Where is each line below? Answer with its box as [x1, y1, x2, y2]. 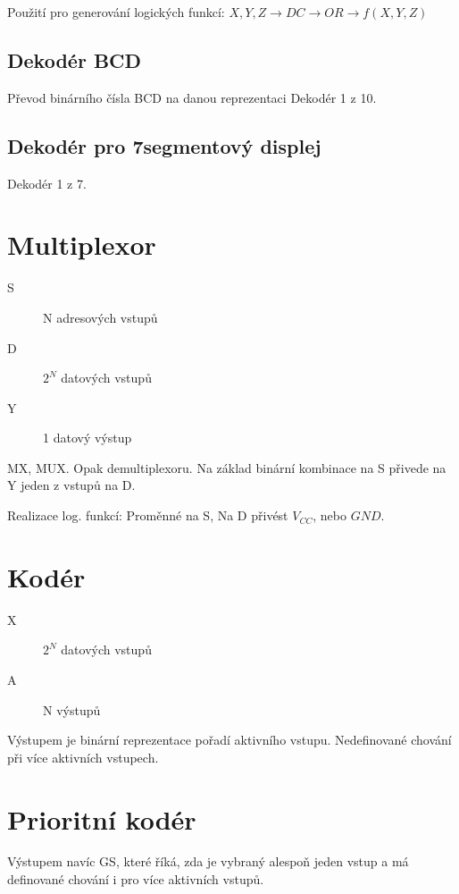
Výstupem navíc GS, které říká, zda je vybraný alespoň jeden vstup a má [7, 852, 409, 871]
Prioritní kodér [7, 800, 196, 837]
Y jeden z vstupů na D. [7, 476, 136, 494]
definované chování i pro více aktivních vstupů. [7, 870, 264, 889]
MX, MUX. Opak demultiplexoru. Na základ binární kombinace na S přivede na [7, 458, 446, 477]
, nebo [313, 506, 346, 525]
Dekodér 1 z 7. [7, 173, 87, 192]
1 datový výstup [43, 428, 132, 447]
